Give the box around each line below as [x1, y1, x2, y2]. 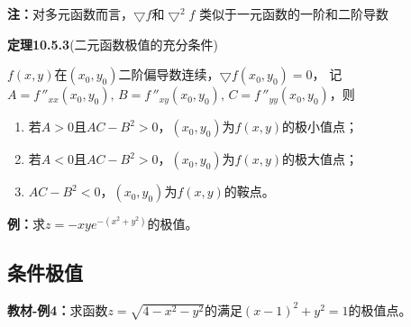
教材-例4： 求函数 [7, 300, 108, 319]
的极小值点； [282, 117, 359, 136]
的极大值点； [282, 150, 359, 168]
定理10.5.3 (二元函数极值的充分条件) [7, 34, 219, 53]
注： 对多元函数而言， [7, 5, 133, 23]
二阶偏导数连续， [118, 65, 220, 84]
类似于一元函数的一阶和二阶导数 [198, 5, 388, 23]
